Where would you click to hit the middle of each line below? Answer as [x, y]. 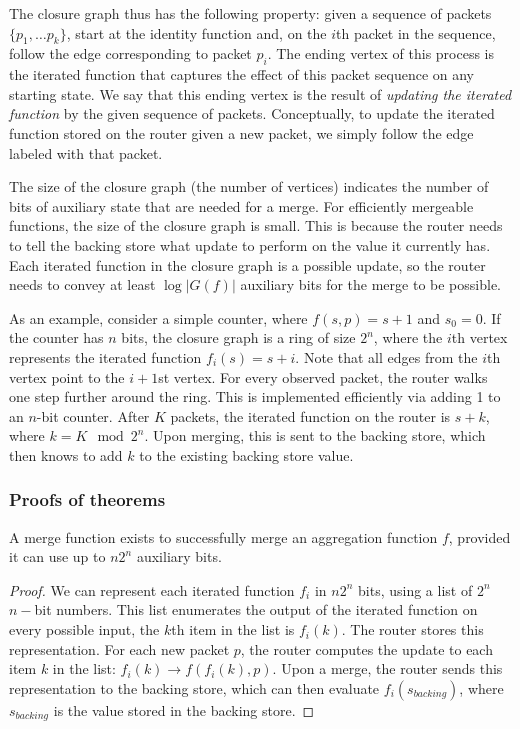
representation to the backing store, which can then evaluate [194, 687]
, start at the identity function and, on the [196, 32]
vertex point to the [67, 376]
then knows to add [66, 454]
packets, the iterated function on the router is [310, 415]
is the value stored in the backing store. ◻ [184, 709]
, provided [479, 536]
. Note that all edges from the [386, 356]
